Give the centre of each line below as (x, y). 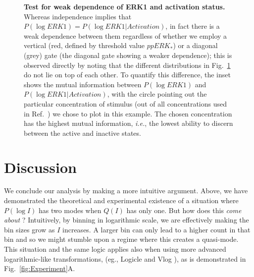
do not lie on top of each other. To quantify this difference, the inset (127, 75)
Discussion (40, 167)
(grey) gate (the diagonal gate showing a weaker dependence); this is (128, 55)
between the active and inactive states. (82, 133)
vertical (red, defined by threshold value (84, 45)
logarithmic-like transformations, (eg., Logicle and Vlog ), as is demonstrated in (125, 258)
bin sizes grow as (29, 229)
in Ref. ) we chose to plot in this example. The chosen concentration (128, 113)
